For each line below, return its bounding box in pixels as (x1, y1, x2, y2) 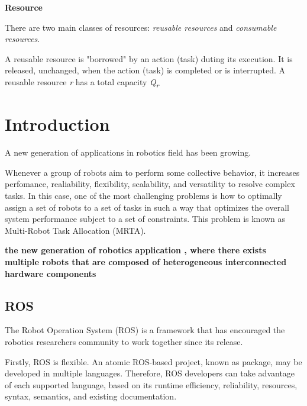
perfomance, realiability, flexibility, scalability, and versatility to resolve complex (5, 178, 295, 190)
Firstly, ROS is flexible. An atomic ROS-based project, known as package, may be (5, 355, 302, 368)
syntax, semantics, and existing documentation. (5, 390, 177, 402)
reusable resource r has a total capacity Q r (5, 75, 159, 89)
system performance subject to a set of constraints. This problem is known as (5, 212, 286, 225)
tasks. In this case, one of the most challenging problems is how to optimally (5, 189, 282, 201)
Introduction (5, 112, 110, 136)
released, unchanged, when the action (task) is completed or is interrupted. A (5, 64, 286, 76)
